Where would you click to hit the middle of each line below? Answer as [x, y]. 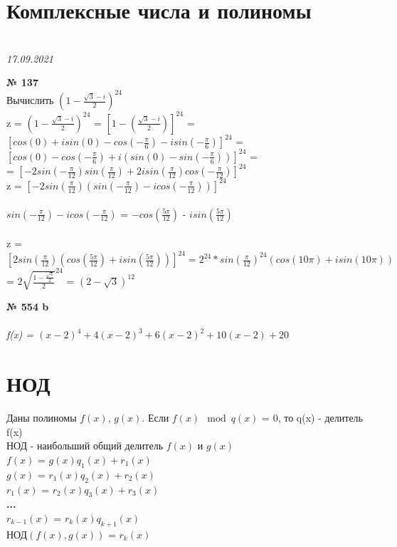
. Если [155, 418]
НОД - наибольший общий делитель [85, 446]
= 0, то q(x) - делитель [312, 418]
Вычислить [30, 100]
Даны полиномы [42, 418]
